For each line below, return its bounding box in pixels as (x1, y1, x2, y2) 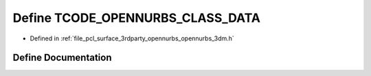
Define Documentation (12, 52, 112, 64)
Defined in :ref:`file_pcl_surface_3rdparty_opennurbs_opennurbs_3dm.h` (30, 34, 235, 42)
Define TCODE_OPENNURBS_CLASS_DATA (12, 10, 261, 25)
